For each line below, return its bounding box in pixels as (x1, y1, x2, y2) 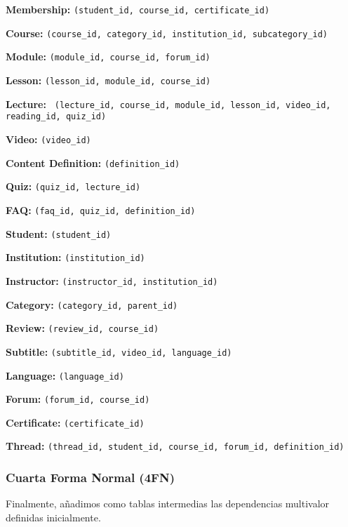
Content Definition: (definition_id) (6, 155, 180, 170)
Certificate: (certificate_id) (6, 415, 145, 429)
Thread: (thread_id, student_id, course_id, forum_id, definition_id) (6, 439, 344, 453)
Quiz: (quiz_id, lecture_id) (6, 179, 141, 194)
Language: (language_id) (6, 368, 124, 382)
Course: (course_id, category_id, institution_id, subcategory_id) (6, 25, 328, 40)
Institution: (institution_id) (6, 250, 145, 265)
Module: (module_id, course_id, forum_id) (6, 49, 210, 64)
